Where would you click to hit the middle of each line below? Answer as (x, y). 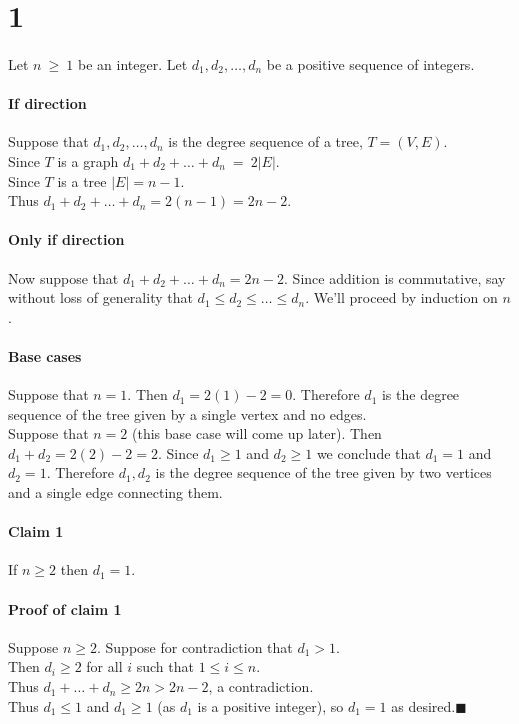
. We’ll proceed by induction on (401, 297)
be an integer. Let (132, 63)
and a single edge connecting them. (115, 492)
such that (165, 666)
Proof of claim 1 (65, 608)
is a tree (82, 180)
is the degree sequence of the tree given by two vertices (323, 472)
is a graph (88, 160)
